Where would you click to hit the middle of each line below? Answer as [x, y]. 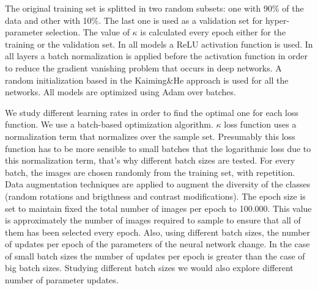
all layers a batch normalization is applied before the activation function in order [157, 56]
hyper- [277, 20]
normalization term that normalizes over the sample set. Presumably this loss [150, 136]
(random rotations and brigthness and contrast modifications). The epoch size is [155, 196]
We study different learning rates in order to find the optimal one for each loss [152, 112]
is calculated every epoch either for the [213, 32]
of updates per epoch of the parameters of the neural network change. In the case [157, 244]
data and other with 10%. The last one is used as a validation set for [134, 20]
